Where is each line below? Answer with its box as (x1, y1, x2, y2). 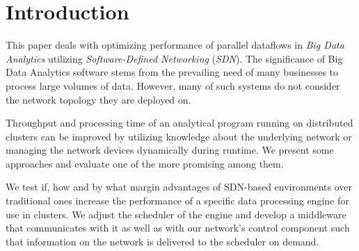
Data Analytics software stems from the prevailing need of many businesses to (6, 65, 339, 79)
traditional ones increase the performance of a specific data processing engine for (6, 193, 349, 208)
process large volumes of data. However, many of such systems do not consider (6, 78, 340, 92)
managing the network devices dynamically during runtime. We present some (6, 143, 334, 157)
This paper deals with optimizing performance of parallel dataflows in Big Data (6, 38, 344, 52)
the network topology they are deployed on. (6, 92, 191, 106)
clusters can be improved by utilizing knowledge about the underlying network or (6, 129, 352, 143)
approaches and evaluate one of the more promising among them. (6, 156, 284, 170)
